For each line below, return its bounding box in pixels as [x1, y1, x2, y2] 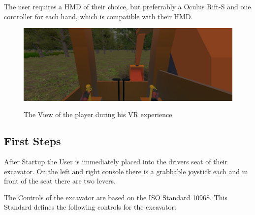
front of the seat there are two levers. [4, 176, 116, 186]
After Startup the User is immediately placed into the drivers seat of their [4, 156, 227, 166]
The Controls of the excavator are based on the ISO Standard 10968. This [4, 192, 227, 202]
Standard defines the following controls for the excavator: [4, 202, 176, 212]
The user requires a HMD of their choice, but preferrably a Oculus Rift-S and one [4, 1, 251, 11]
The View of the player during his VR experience [24, 109, 172, 120]
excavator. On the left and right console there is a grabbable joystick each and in [4, 166, 248, 176]
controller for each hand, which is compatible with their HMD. [4, 11, 193, 21]
